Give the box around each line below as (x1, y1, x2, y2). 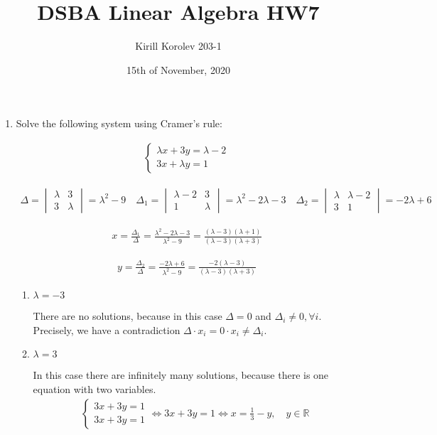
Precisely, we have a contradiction (33, 322, 180, 337)
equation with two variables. (33, 382, 156, 397)
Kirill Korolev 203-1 (135, 38, 222, 53)
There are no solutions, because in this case (33, 308, 222, 323)
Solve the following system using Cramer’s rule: (16, 116, 222, 131)
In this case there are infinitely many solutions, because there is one (33, 367, 329, 382)
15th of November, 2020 (126, 62, 230, 77)
